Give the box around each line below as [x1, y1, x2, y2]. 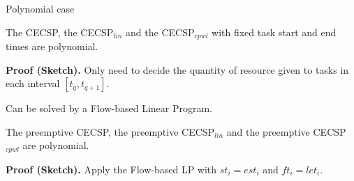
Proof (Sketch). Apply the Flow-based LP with [6, 162, 217, 176]
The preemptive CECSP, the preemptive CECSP [6, 124, 215, 139]
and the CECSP [126, 24, 195, 39]
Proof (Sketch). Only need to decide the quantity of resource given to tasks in [6, 62, 349, 77]
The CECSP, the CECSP [6, 24, 114, 39]
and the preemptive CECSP [226, 124, 346, 139]
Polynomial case [6, 1, 75, 15]
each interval [6, 76, 60, 90]
